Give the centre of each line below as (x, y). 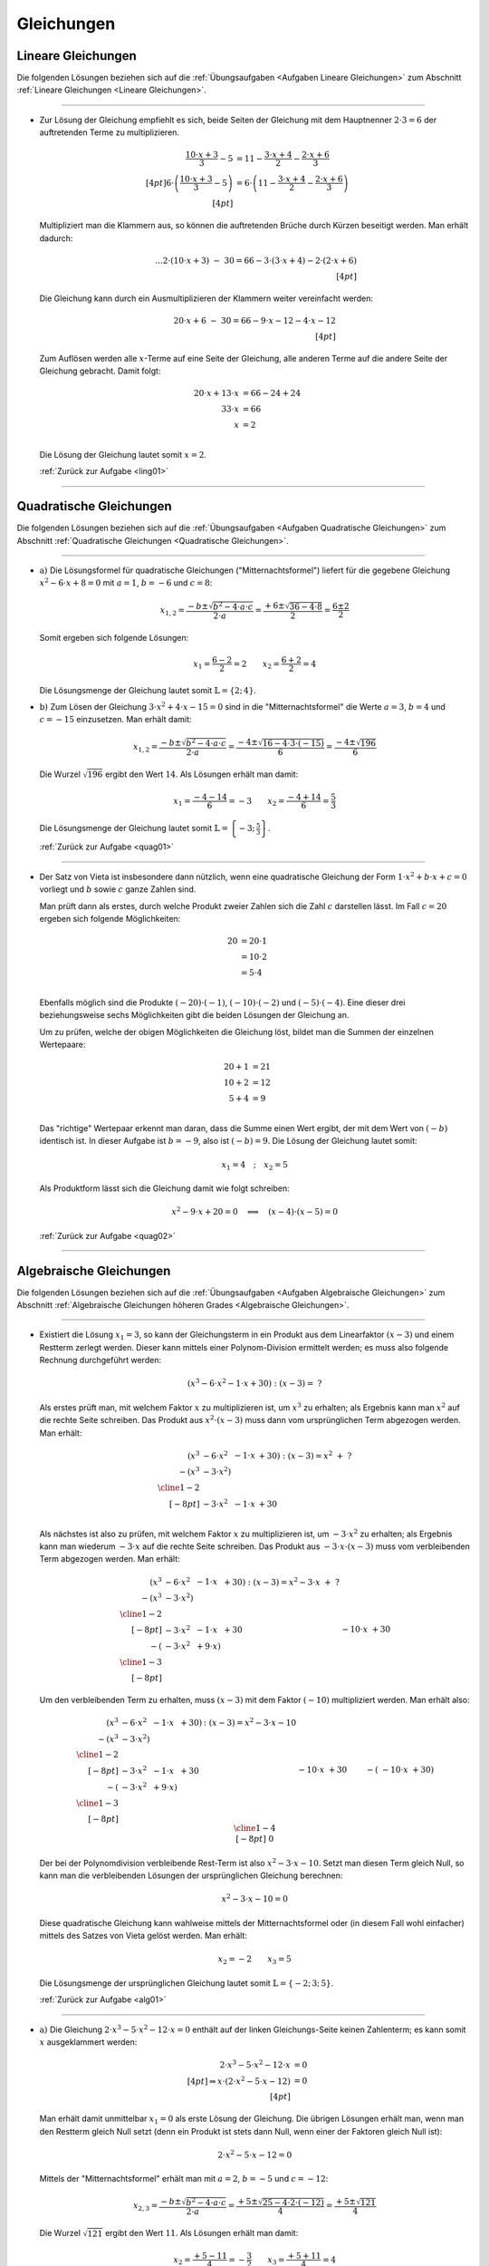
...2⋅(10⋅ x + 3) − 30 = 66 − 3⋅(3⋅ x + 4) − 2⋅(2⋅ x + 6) (256, 260)
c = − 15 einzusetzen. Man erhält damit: (115, 720)
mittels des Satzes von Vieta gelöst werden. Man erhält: (144, 1936)
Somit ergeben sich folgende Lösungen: (114, 637)
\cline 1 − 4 (255, 1828)
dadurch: (56, 238)
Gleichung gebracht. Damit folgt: (100, 371)
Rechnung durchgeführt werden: (101, 1361)
